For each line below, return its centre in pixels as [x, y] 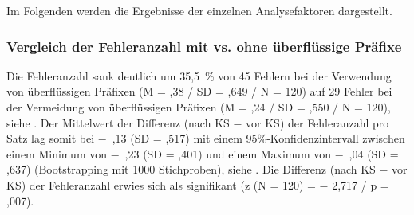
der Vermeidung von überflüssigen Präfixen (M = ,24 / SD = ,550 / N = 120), [199, 107]
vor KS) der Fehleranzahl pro [317, 122]
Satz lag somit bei [51, 138]
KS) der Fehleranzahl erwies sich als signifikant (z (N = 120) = [161, 184]
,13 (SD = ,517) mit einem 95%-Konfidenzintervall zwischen [258, 138]
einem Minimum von [57, 153]
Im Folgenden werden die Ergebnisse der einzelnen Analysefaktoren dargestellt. [199, 10]
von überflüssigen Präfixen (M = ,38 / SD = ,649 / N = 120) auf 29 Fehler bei [199, 91]
